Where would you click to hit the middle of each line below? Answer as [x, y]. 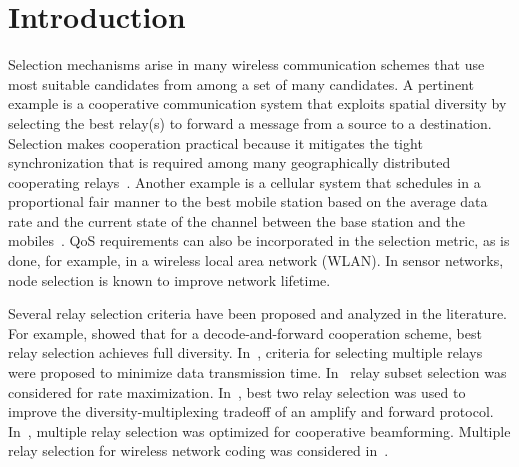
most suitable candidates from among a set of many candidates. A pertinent [241, 83]
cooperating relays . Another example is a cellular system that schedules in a [244, 181]
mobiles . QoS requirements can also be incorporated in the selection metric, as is [259, 240]
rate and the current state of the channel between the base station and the [236, 220]
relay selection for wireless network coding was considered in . [198, 450]
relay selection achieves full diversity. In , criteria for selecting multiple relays [245, 352]
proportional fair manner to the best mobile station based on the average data [248, 201]
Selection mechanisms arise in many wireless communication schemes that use [246, 64]
